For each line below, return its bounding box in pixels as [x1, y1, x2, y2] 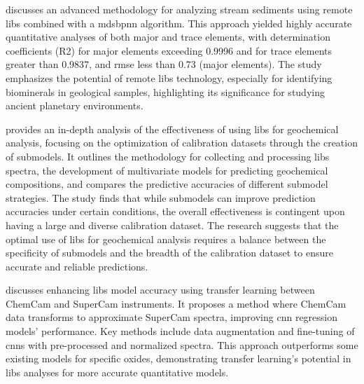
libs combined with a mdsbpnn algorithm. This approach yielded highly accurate [6, 15, 352, 30]
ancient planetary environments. [6, 98, 143, 113]
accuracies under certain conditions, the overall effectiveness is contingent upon [6, 204, 345, 219]
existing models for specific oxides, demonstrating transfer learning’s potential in [6, 351, 351, 366]
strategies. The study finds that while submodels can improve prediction [6, 190, 316, 205]
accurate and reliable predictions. [6, 259, 148, 273]
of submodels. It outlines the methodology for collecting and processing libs [6, 149, 330, 163]
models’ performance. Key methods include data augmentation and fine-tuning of [6, 324, 355, 338]
